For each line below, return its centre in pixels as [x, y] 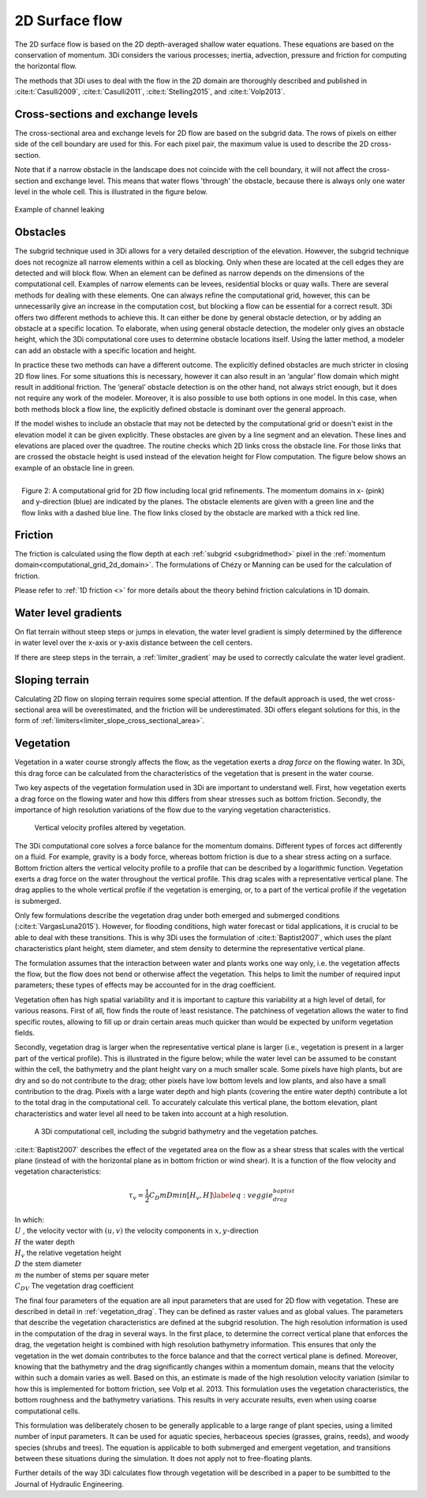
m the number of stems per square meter [82, 1275]
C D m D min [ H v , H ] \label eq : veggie [211, 1197]
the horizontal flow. [46, 66]
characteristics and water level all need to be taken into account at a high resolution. [151, 1114]
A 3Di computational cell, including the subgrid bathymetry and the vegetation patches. [176, 1132]
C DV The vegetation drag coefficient [74, 1286]
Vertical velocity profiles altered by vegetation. [110, 828]
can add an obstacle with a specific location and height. [105, 350]
